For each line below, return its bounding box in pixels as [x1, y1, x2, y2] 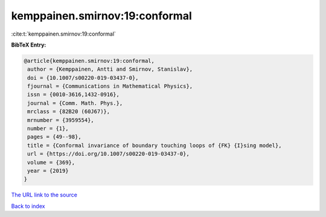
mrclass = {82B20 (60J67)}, [27, 108, 110, 115]
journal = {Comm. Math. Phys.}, [27, 100, 123, 106]
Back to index [11, 202, 45, 210]
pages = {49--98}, [27, 134, 81, 140]
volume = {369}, [27, 159, 75, 166]
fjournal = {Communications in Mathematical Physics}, [27, 83, 193, 90]
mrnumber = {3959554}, [27, 117, 95, 123]
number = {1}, [27, 125, 69, 132]
